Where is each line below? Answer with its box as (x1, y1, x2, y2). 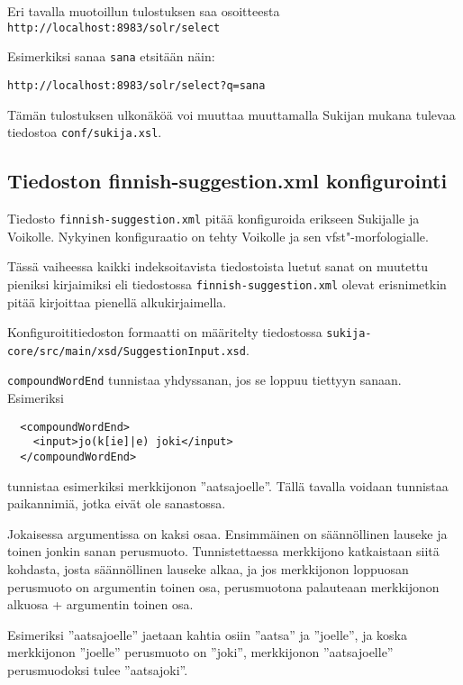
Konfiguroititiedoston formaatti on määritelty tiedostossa (7, 323, 322, 342)
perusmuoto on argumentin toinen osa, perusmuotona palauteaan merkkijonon (7, 577, 440, 596)
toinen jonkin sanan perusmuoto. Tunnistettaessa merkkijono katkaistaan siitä (7, 542, 440, 561)
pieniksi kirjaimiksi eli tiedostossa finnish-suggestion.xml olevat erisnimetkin (7, 274, 447, 293)
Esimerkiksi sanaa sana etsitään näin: (7, 47, 215, 66)
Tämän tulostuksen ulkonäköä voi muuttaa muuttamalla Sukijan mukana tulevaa (7, 105, 456, 123)
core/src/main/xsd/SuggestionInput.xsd (7, 344, 246, 358)
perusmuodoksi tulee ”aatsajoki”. (7, 660, 188, 679)
